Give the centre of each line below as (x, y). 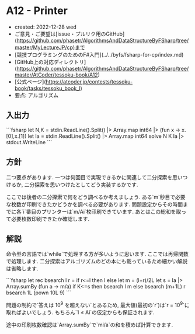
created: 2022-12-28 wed (46, 27)
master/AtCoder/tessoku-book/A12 (56, 75)
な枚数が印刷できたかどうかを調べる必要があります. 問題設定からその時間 (94, 204)
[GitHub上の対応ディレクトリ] (50, 62)
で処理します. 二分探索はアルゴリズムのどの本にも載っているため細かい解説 (97, 262)
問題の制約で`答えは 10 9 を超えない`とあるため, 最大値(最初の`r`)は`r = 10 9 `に (98, 305)
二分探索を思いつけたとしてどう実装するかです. (81, 185)
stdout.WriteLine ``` (29, 142)
